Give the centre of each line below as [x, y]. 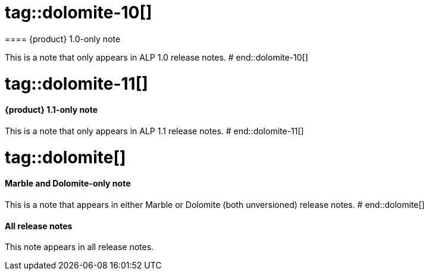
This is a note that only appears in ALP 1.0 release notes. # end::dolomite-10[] [156, 57]
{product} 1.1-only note [51, 110]
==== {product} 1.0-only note [63, 39]
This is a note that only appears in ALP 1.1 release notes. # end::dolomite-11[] [154, 131]
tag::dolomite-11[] [76, 83]
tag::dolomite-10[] [79, 12]
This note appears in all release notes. [79, 247]
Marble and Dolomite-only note [68, 184]
